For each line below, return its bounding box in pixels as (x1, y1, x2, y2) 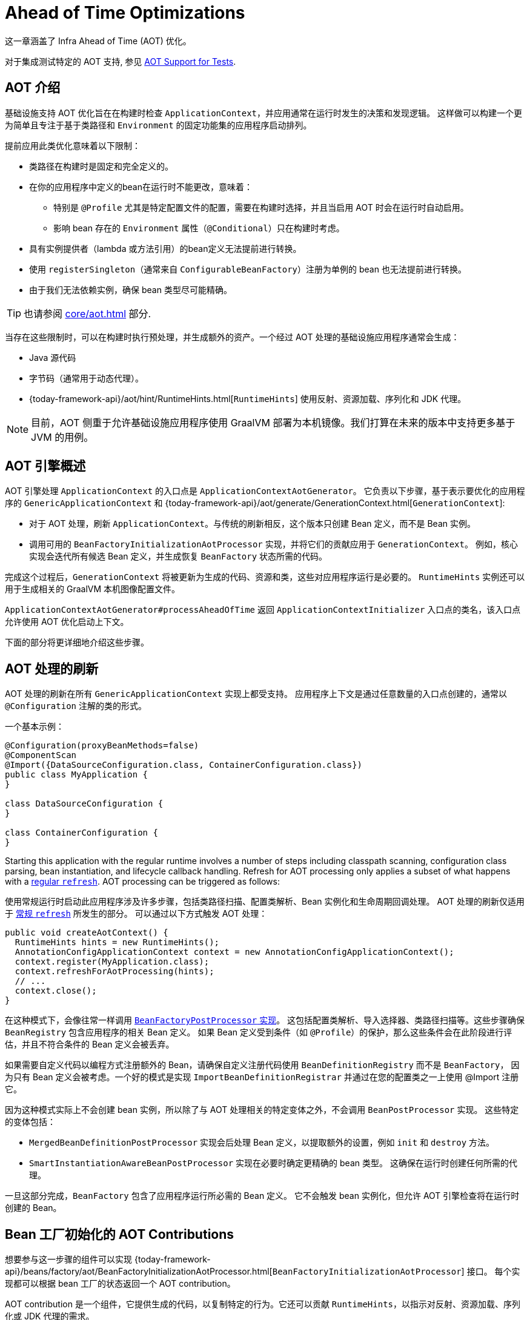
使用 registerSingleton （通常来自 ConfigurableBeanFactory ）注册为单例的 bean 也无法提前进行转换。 (29, 263, 466, 274)
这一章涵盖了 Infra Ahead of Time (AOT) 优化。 (5, 35, 191, 46)
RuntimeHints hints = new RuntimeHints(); (15, 937, 220, 948)
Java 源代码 (29, 352, 76, 363)
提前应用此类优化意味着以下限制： (5, 140, 141, 151)
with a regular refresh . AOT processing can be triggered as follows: (5, 876, 280, 887)
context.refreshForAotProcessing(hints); (15, 966, 214, 977)
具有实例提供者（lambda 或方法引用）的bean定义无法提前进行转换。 (29, 243, 302, 254)
